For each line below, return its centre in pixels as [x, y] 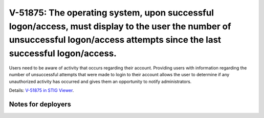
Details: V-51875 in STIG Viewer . [42, 90]
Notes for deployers [40, 104]
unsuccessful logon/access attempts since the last [115, 40]
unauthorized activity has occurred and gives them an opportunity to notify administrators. [100, 81]
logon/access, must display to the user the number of [120, 26]
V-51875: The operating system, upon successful [111, 13]
